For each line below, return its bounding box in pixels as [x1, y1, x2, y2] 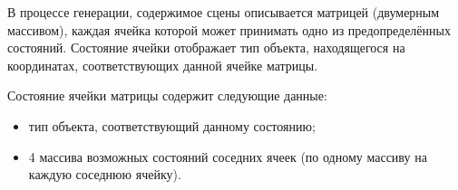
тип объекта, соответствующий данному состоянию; [28, 116, 316, 135]
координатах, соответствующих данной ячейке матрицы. [7, 55, 318, 74]
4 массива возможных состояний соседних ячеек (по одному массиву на [28, 147, 427, 166]
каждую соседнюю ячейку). [28, 165, 181, 184]
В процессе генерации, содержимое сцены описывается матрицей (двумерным [7, 3, 440, 21]
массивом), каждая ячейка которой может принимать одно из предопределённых [7, 20, 451, 39]
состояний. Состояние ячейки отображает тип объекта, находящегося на [7, 38, 405, 57]
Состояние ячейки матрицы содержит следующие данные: [7, 86, 327, 105]
